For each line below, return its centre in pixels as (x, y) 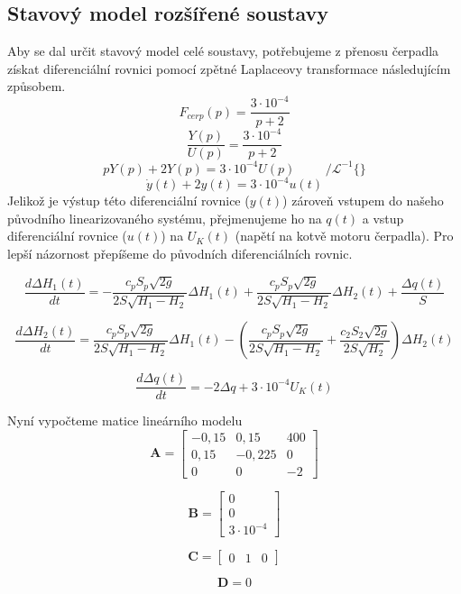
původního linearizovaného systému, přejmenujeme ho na (165, 218)
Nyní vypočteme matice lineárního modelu (125, 420)
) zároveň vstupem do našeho (363, 201)
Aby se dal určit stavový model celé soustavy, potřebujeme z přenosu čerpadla (223, 51)
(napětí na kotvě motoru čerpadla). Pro (344, 236)
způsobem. (37, 86)
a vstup (383, 218)
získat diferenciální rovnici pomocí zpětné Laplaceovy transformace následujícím (229, 68)
